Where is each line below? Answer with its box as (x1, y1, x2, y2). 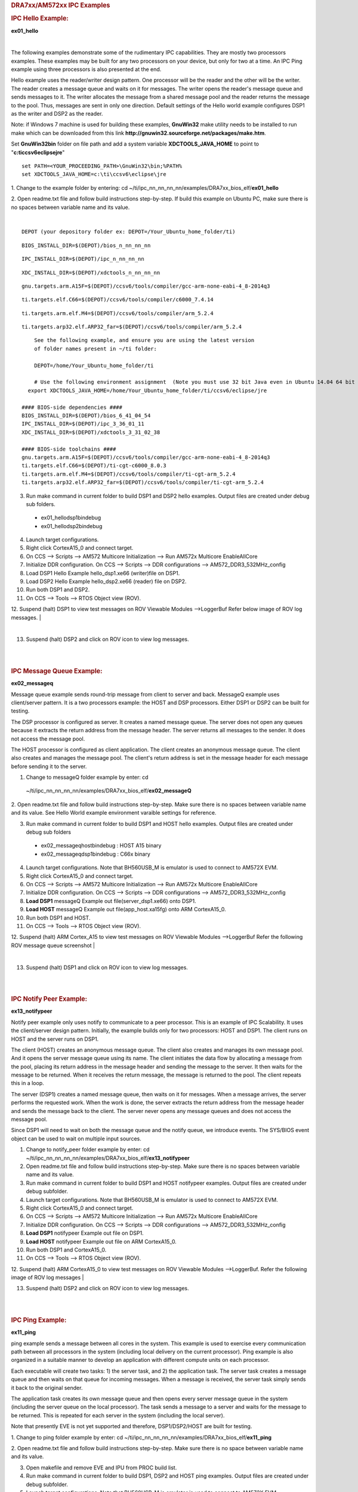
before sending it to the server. (11, 763, 87, 770)
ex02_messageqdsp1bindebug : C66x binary (41, 850, 150, 858)
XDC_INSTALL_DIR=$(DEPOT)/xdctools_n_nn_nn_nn (21, 269, 161, 276)
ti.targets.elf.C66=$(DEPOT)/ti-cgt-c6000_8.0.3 (21, 463, 166, 469)
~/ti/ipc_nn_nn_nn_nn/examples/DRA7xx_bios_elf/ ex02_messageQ (26, 787, 192, 794)
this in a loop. (11, 1080, 44, 1087)
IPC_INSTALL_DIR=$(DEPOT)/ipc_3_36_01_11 (21, 421, 144, 427)
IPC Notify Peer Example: (11, 995, 88, 1003)
